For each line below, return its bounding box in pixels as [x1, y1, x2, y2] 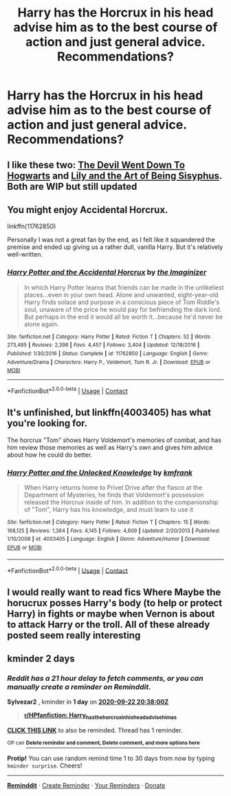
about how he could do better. [7, 450, 93, 459]
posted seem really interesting [7, 629, 141, 641]
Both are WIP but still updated [7, 181, 137, 192]
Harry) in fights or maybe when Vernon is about [7, 608, 215, 619]
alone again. [23, 319, 59, 328]
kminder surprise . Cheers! [7, 761, 82, 770]
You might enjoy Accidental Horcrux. [7, 203, 168, 215]
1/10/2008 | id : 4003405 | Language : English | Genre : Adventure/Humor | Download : [7, 536, 211, 543]
